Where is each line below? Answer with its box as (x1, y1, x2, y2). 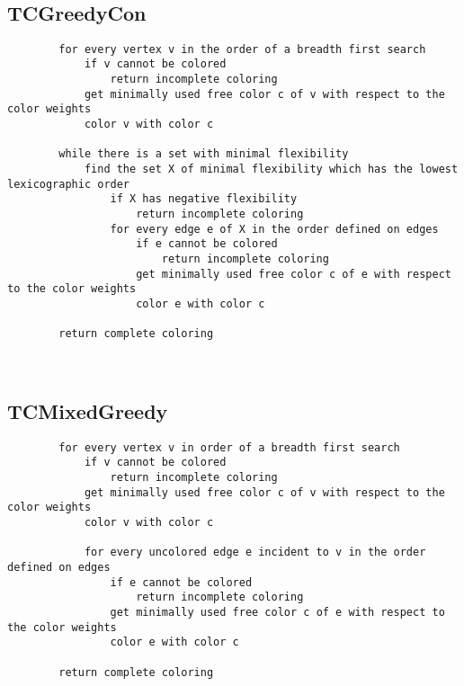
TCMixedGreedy (7, 396, 168, 424)
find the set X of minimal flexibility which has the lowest (84, 163, 459, 176)
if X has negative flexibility (110, 192, 298, 206)
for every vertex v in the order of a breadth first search (58, 42, 426, 56)
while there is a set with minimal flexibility (58, 147, 349, 161)
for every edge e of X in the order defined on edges (110, 222, 439, 236)
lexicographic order (7, 177, 130, 191)
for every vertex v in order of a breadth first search (58, 441, 400, 454)
